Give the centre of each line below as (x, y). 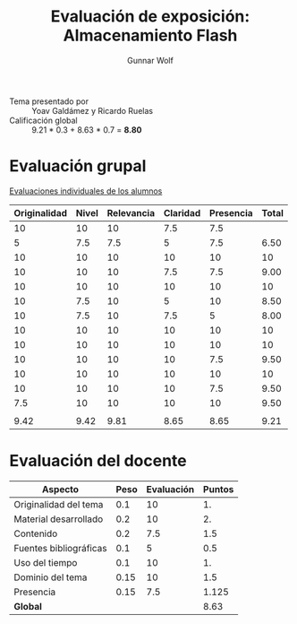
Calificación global (43, 120)
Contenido (36, 533)
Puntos (218, 489)
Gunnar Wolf (150, 60)
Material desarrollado (59, 519)
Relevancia (131, 212)
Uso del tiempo (46, 562)
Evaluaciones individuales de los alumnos (86, 191)
